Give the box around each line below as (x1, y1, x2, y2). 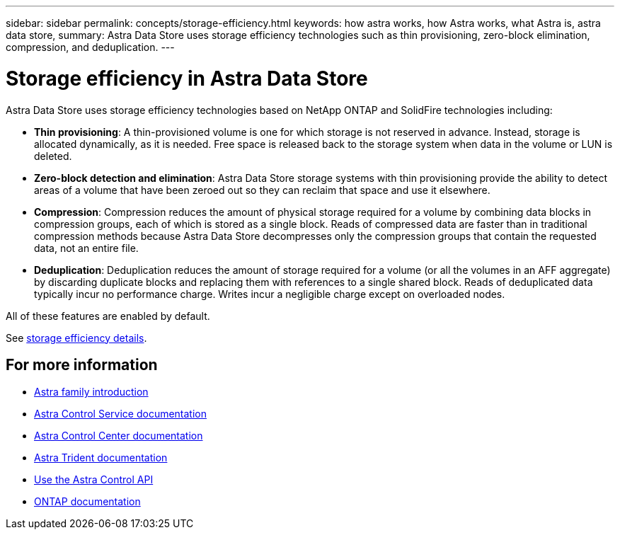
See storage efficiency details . (6, 331, 147, 344)
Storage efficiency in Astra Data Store (6, 66, 368, 91)
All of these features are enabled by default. (6, 309, 210, 322)
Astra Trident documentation (34, 451, 168, 464)
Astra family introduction (34, 386, 149, 398)
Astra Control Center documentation (34, 430, 203, 442)
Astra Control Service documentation (34, 408, 207, 420)
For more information (6, 355, 158, 374)
